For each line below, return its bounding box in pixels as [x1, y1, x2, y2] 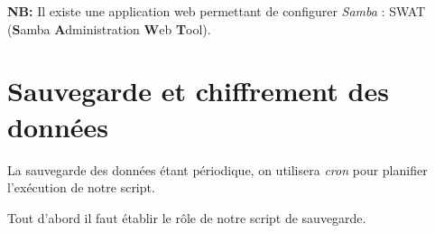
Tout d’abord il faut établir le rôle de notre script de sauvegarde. [7, 208, 366, 227]
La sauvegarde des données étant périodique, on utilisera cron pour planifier [7, 160, 428, 179]
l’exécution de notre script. [7, 178, 155, 197]
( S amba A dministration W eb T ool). [7, 19, 211, 38]
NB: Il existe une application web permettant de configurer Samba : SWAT [7, 2, 426, 20]
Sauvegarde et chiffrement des [7, 72, 389, 109]
